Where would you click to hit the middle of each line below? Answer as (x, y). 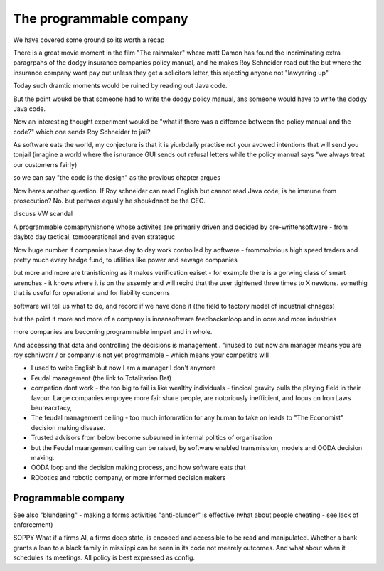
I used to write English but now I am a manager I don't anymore (123, 368)
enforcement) (33, 525)
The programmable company (101, 18)
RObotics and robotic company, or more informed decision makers (128, 477)
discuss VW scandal (43, 214)
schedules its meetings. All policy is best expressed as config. (104, 557)
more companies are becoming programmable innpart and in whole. (113, 332)
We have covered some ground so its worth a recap (89, 40)
